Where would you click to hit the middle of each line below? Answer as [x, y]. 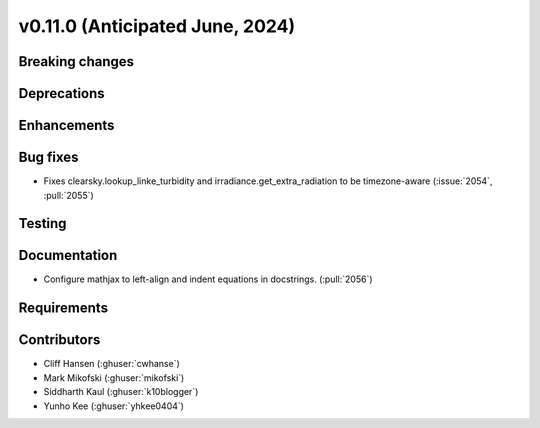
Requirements [63, 308]
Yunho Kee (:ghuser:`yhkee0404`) [114, 406]
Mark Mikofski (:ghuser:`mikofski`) [114, 377]
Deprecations [61, 93]
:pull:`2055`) [68, 195]
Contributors [59, 340]
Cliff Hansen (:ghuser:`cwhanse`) [111, 364]
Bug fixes [48, 157]
